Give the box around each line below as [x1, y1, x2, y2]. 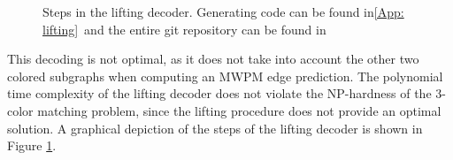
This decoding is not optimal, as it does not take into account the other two [7, 50, 419, 68]
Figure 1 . [7, 136, 57, 155]
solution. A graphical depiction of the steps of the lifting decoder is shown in [7, 118, 423, 137]
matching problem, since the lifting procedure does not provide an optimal [37, 101, 441, 119]
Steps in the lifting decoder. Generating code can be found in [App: [42, 3, 404, 20]
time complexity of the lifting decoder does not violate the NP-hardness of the [7, 84, 432, 103]
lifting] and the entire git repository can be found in [42, 19, 326, 38]
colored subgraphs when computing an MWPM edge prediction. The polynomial [7, 66, 443, 85]
